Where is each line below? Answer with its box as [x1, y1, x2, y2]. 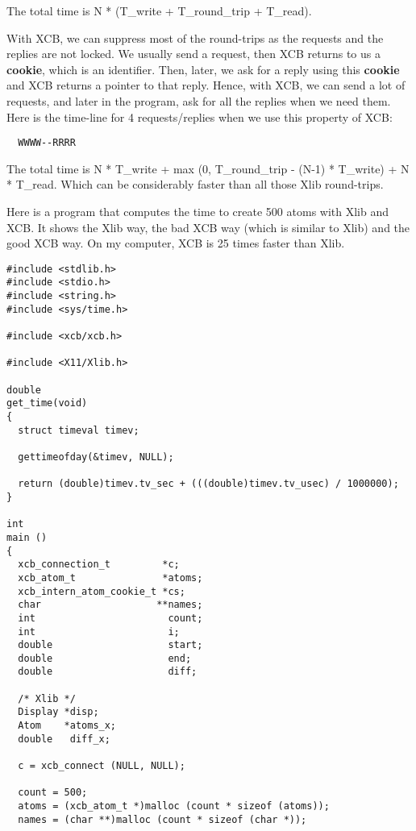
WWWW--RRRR [18, 137, 76, 149]
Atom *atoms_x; [18, 720, 117, 732]
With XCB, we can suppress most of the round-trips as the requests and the [6, 29, 384, 46]
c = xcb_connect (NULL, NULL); [18, 760, 185, 772]
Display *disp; [18, 706, 99, 718]
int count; [18, 612, 203, 624]
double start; [18, 639, 203, 651]
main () [6, 531, 48, 543]
